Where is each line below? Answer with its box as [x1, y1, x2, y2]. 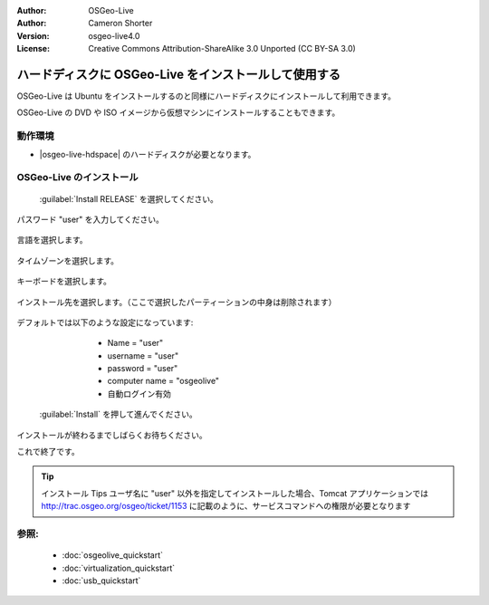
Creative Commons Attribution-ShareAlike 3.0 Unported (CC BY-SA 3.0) [88, 43, 357, 54]
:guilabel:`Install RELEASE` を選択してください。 [39, 193, 219, 204]
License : [16, 43, 50, 54]
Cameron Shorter [88, 18, 153, 29]
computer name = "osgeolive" [107, 376, 220, 387]
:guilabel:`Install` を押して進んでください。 [39, 408, 198, 420]
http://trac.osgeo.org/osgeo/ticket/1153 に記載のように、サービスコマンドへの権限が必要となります [41, 501, 411, 512]
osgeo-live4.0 [88, 30, 140, 41]
